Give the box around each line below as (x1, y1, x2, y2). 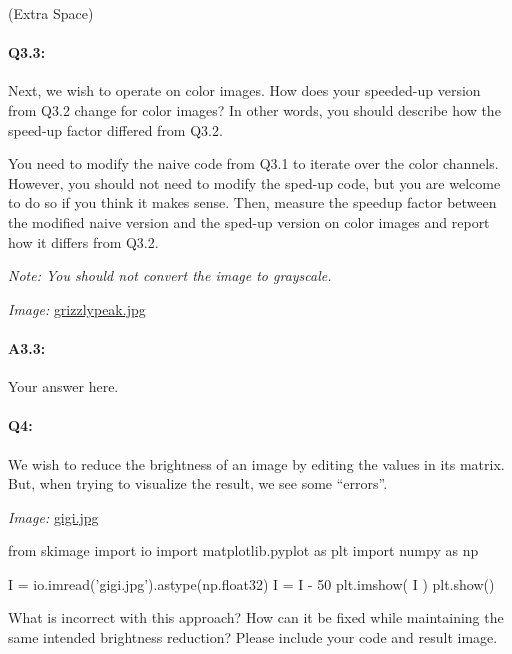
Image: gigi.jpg (8, 506, 99, 527)
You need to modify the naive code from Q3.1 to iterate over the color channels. (8, 153, 499, 174)
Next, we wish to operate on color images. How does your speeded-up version (8, 80, 481, 101)
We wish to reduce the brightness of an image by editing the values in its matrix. (8, 453, 505, 474)
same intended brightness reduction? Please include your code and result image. (8, 627, 498, 648)
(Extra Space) (8, 3, 94, 23)
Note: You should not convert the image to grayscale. (8, 265, 332, 286)
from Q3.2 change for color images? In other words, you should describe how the (8, 99, 501, 120)
